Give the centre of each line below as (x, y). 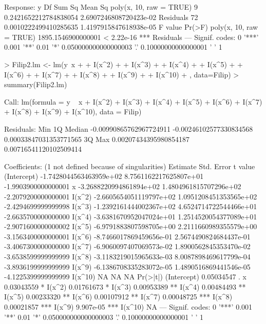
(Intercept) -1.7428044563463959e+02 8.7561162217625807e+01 (104, 176)
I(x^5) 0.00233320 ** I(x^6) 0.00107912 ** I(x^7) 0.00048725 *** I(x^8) (118, 297)
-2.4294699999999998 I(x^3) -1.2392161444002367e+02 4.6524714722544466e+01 (131, 206)
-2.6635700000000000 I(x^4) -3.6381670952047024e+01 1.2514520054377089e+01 (131, 216)
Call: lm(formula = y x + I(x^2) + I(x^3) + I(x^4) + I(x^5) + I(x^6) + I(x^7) (133, 101)
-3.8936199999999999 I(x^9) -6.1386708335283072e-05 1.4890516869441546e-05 (127, 266)
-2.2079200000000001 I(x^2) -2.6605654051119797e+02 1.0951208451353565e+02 (131, 196)
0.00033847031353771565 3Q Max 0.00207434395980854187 (97, 139)
